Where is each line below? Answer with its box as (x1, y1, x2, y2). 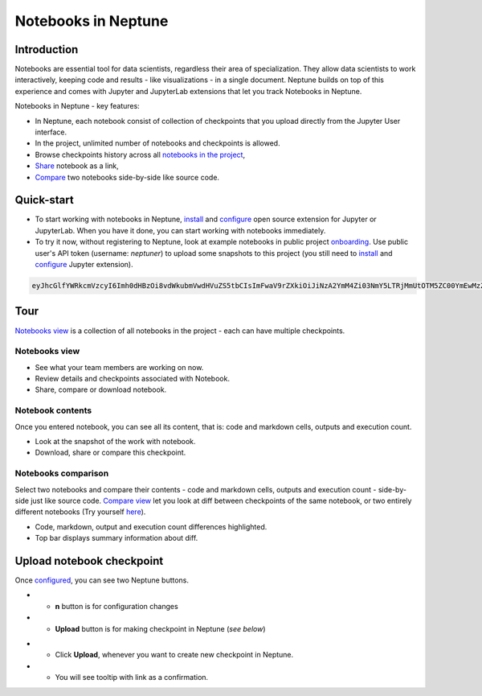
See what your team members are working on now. (35, 362, 204, 372)
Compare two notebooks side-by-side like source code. (35, 172, 220, 182)
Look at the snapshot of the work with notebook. (35, 436, 196, 446)
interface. (35, 127, 67, 137)
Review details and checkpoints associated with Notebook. (35, 374, 231, 384)
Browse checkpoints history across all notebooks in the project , (35, 150, 245, 159)
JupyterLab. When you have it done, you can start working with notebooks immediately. (35, 225, 326, 235)
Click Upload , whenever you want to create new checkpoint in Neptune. (55, 650, 294, 660)
